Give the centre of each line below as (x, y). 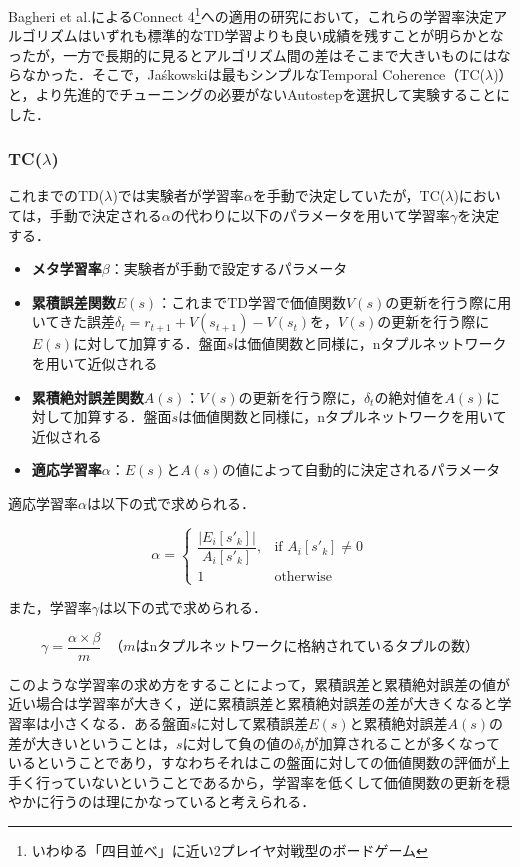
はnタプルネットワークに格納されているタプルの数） (307, 647)
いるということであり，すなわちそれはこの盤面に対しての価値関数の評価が (252, 762)
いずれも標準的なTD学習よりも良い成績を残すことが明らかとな (297, 35)
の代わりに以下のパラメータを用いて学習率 (310, 215)
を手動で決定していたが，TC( (349, 195)
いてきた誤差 (73, 321)
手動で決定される (105, 215)
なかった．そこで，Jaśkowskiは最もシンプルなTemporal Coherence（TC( (253, 74)
